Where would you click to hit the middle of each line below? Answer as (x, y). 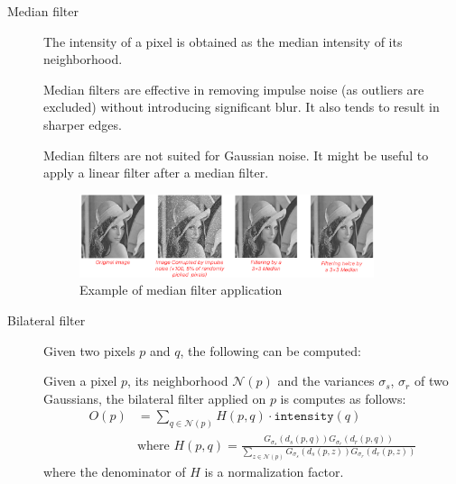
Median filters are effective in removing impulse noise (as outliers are (234, 89)
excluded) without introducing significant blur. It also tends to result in (242, 107)
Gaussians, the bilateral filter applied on (155, 398)
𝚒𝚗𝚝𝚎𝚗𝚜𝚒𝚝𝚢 (304, 417)
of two (431, 381)
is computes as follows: (343, 398)
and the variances (326, 381)
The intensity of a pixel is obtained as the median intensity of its (223, 41)
